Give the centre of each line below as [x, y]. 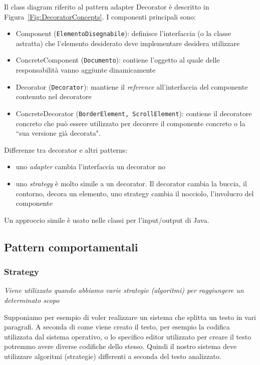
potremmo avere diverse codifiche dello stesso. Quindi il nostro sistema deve [120, 346]
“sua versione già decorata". [58, 133]
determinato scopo [32, 300]
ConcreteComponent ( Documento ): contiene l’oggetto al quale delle [118, 60]
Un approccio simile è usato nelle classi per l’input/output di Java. [107, 220]
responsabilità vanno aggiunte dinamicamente [86, 70]
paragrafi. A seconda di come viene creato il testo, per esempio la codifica [117, 327]
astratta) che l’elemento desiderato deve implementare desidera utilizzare [128, 43]
